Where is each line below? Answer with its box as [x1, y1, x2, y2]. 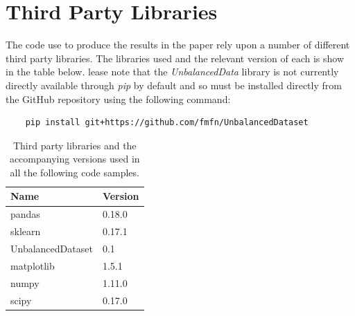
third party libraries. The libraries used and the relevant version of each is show [6, 50, 345, 65]
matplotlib [10, 258, 55, 272]
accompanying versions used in [9, 151, 140, 166]
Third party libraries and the [12, 138, 137, 152]
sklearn [10, 224, 41, 239]
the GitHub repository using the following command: [6, 91, 231, 106]
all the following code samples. [10, 165, 139, 179]
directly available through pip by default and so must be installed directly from [6, 77, 342, 92]
